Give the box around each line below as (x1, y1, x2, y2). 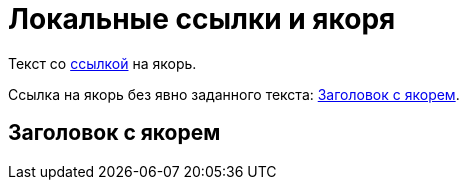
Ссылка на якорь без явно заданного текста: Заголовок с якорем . (8, 85, 460, 103)
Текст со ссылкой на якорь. (8, 54, 197, 72)
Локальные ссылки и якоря (8, 2, 396, 36)
